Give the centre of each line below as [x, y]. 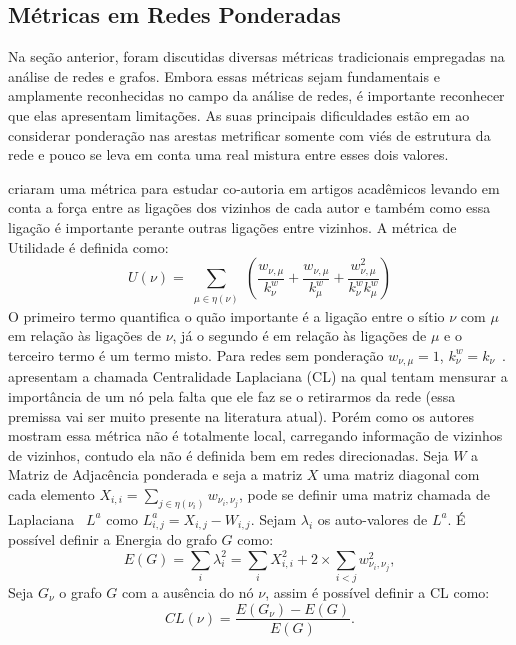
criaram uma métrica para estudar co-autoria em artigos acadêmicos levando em [254, 187]
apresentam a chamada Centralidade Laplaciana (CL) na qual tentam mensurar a [258, 376]
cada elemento [51, 493]
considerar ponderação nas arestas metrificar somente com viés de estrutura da [249, 134]
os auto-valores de [372, 518]
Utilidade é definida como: [88, 246]
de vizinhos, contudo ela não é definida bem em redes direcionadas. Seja [228, 454]
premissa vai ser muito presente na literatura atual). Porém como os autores [241, 415]
